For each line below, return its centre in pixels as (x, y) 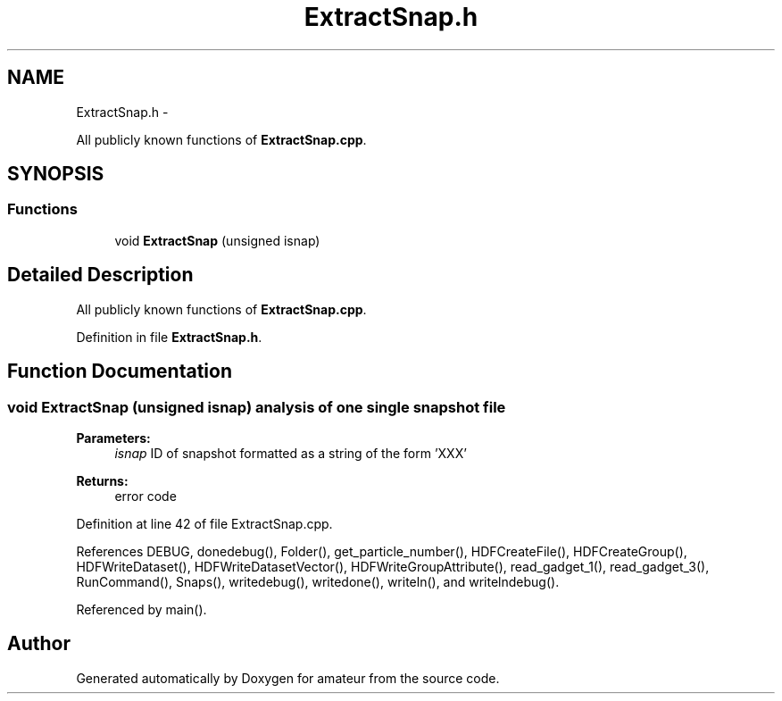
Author (39, 644)
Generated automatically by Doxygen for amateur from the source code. (288, 678)
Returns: (102, 480)
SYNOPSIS (56, 174)
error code (146, 496)
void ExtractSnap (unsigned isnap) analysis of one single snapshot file (257, 407)
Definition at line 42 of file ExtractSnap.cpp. (204, 523)
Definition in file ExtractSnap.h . (169, 337)
